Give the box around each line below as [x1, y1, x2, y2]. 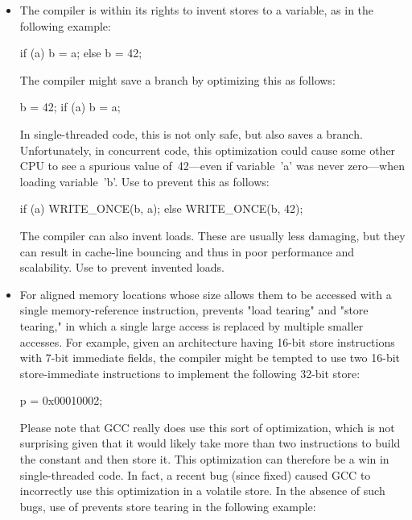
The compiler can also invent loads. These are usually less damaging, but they [19, 227, 406, 243]
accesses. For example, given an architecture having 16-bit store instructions [19, 333, 395, 350]
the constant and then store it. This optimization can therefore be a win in [19, 451, 389, 468]
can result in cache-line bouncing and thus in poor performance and [19, 243, 355, 260]
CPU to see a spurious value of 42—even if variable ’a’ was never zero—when [19, 157, 405, 174]
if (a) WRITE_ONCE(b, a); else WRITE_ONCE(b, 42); [19, 200, 303, 217]
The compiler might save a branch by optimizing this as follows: [19, 71, 336, 88]
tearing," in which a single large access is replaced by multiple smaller [19, 317, 364, 334]
